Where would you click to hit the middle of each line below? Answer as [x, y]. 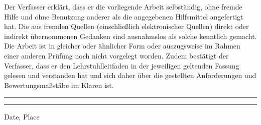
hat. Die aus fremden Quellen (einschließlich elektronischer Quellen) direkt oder [126, 26]
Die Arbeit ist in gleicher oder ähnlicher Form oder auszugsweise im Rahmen [122, 46]
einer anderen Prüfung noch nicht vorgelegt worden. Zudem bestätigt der [116, 55]
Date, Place [22, 117]
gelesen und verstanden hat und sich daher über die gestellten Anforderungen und [130, 75]
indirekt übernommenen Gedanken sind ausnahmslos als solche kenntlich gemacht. [130, 36]
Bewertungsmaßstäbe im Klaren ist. [59, 85]
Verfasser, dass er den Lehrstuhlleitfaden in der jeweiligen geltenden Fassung [122, 65]
